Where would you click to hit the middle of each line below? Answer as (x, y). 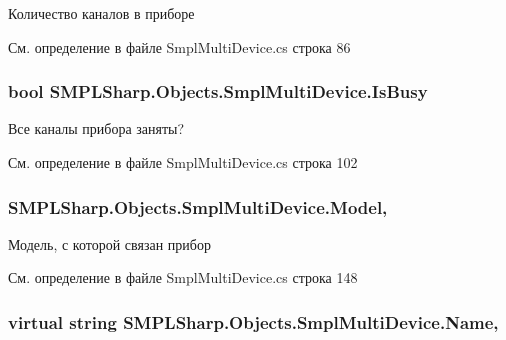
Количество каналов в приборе (101, 13)
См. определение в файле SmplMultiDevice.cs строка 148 (183, 277)
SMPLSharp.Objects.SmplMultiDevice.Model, (198, 206)
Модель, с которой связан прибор (109, 243)
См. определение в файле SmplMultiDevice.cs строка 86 (179, 46)
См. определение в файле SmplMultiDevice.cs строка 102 (183, 162)
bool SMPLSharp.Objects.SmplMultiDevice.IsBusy (218, 91)
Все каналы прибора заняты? (96, 128)
